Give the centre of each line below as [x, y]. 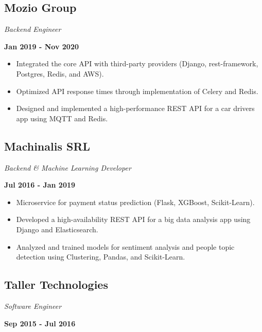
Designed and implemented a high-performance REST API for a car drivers [135, 108]
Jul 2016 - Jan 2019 [40, 185]
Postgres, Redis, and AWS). [60, 73]
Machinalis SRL [47, 146]
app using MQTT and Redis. [62, 118]
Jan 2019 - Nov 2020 [41, 46]
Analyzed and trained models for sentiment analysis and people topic [125, 246]
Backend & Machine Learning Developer [68, 167]
